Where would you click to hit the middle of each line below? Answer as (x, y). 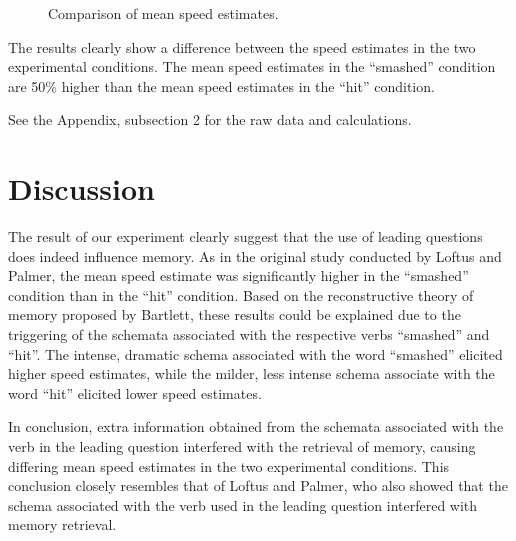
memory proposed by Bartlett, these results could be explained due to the (234, 314)
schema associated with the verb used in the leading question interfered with (243, 504)
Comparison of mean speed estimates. (163, 13)
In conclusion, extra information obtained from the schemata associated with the (256, 426)
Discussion (81, 188)
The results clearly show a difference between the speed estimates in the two (242, 46)
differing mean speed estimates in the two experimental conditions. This (229, 465)
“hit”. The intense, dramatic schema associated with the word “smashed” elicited (255, 353)
